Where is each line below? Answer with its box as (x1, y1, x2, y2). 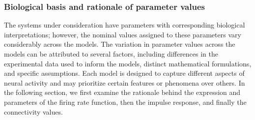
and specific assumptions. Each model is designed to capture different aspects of (4, 68, 245, 78)
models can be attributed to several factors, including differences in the (4, 49, 219, 59)
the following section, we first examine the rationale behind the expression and (4, 87, 241, 97)
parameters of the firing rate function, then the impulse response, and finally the (4, 96, 247, 107)
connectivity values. (4, 106, 63, 117)
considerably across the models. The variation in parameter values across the (4, 39, 235, 49)
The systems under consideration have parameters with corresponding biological (4, 20, 245, 30)
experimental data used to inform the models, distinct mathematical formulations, (4, 58, 252, 68)
